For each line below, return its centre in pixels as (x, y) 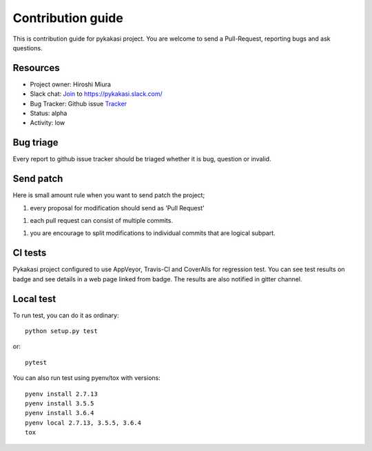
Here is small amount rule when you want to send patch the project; (109, 195)
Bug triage (35, 142)
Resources (36, 68)
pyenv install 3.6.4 (60, 413)
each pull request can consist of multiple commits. (102, 220)
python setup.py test (61, 331)
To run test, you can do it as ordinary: (66, 315)
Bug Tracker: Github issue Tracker (79, 103)
